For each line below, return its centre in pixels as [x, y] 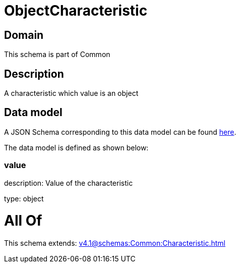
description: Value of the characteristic [69, 183]
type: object [24, 198]
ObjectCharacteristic [76, 11]
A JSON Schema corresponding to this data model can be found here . [120, 132]
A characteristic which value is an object [71, 93]
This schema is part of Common [57, 55]
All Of [23, 221]
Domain [24, 35]
